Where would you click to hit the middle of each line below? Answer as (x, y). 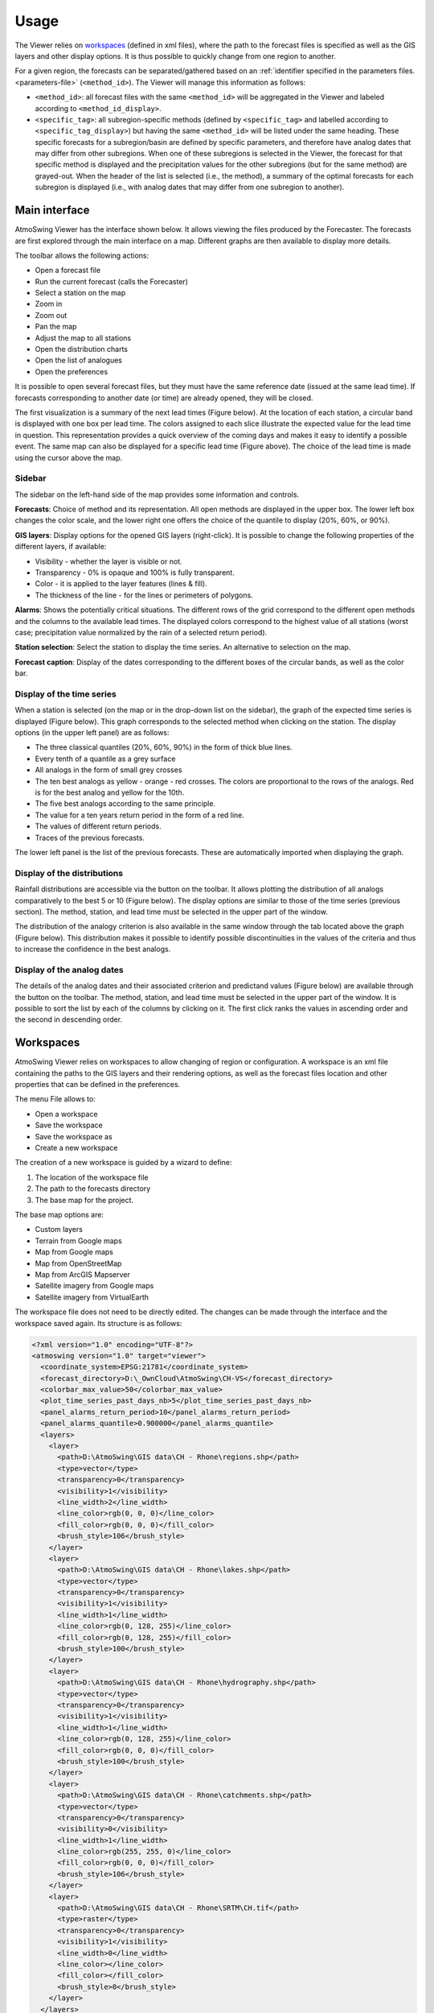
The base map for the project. (84, 1200)
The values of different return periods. (98, 826)
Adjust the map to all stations (83, 337)
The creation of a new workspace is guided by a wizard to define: (123, 1163)
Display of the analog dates (69, 969)
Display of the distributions (69, 873)
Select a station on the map (80, 293)
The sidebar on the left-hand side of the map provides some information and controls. (157, 494)
